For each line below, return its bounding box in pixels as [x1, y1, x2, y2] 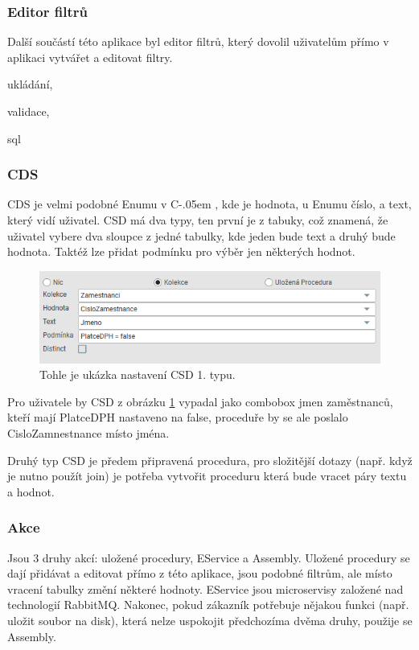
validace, [7, 103, 50, 119]
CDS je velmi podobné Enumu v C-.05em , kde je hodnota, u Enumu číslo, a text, [7, 195, 412, 212]
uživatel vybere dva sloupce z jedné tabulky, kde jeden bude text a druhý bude [7, 227, 396, 244]
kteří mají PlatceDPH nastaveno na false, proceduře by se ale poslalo [7, 409, 348, 426]
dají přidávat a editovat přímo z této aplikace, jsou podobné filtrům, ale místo [7, 565, 392, 582]
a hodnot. [7, 483, 55, 500]
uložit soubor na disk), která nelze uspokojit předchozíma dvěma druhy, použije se [7, 611, 413, 628]
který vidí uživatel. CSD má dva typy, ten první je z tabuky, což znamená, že [7, 212, 388, 228]
